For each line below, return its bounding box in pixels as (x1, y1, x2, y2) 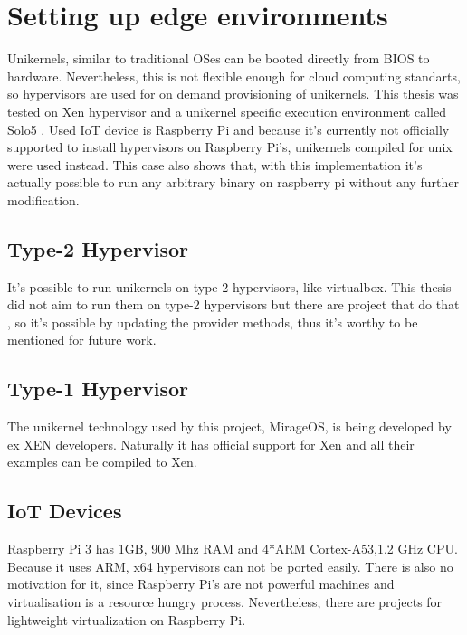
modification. (7, 190, 80, 209)
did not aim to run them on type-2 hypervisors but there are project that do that (7, 295, 460, 314)
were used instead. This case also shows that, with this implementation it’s (7, 155, 423, 174)
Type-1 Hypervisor (7, 374, 188, 403)
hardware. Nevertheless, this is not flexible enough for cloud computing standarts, (7, 66, 461, 85)
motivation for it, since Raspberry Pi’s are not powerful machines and (7, 574, 395, 593)
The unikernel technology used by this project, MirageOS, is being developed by (7, 417, 452, 436)
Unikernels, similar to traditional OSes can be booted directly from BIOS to (7, 49, 430, 68)
